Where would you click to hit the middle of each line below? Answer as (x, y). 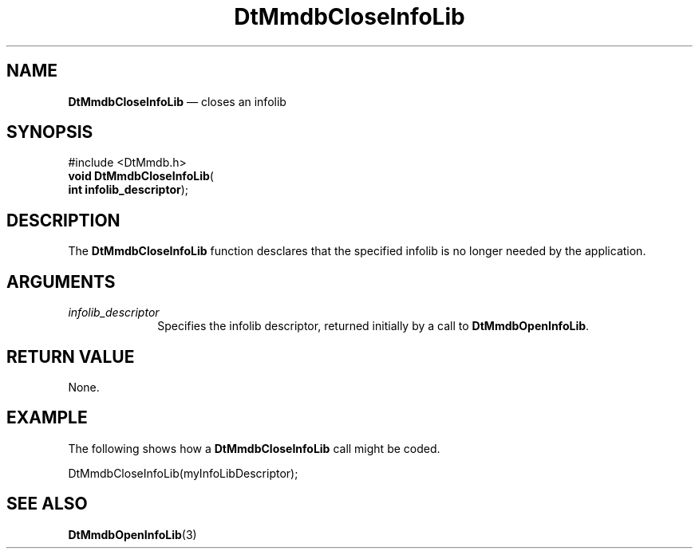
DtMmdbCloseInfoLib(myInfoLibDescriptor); (183, 473)
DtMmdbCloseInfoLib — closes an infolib (177, 101)
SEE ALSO (47, 504)
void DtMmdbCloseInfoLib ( (141, 176)
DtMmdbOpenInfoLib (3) (132, 534)
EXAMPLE (47, 418)
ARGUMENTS (61, 281)
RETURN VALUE (71, 356)
